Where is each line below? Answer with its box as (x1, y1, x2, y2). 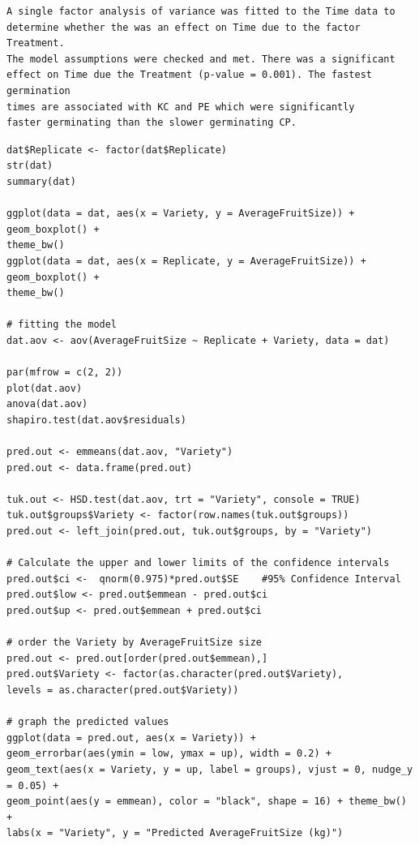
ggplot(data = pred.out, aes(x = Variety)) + (6, 731, 256, 744)
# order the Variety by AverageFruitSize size (6, 637, 262, 649)
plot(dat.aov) (6, 382, 83, 394)
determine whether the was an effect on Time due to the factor (6, 21, 361, 33)
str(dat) (6, 160, 53, 172)
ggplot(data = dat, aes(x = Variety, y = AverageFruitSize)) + (6, 208, 355, 220)
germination (6, 84, 71, 97)
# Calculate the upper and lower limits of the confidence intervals (6, 557, 390, 569)
